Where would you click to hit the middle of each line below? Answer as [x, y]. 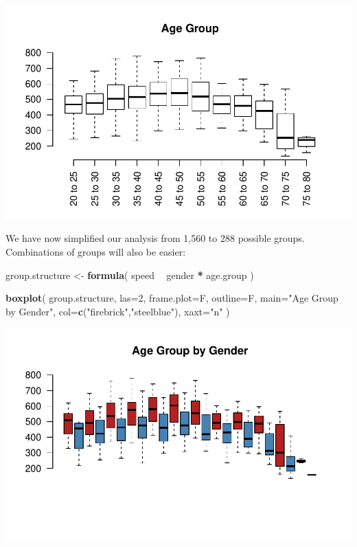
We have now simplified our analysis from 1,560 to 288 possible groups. [155, 238]
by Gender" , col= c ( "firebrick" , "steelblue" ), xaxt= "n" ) [118, 311]
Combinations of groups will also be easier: [96, 251]
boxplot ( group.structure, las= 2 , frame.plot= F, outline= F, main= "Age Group [172, 298]
